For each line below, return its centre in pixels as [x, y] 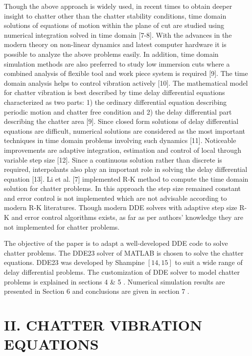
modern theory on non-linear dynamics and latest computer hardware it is [115, 44]
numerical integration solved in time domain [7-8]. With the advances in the [118, 35]
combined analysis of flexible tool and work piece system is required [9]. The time [126, 73]
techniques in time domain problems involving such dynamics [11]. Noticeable [120, 140]
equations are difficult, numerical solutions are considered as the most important [125, 131]
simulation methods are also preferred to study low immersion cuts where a [117, 63]
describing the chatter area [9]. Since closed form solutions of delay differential [121, 121]
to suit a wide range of [209, 262]
